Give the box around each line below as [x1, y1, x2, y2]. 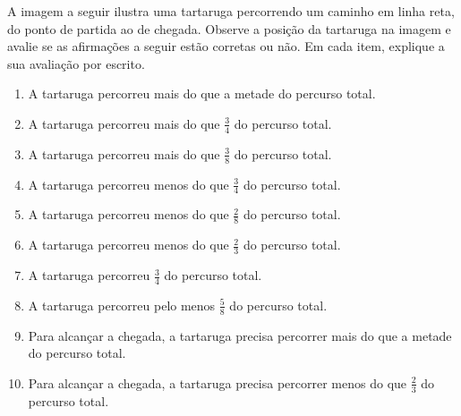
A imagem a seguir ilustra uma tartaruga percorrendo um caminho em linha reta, [7, 2, 455, 20]
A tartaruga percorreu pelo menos [28, 295, 216, 314]
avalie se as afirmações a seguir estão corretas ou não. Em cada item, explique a [7, 37, 445, 55]
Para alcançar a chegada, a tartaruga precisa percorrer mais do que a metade [28, 326, 452, 344]
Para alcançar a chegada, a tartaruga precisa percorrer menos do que [28, 373, 407, 392]
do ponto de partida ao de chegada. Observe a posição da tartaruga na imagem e [7, 19, 451, 38]
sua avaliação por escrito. [7, 54, 145, 72]
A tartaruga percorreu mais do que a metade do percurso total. [28, 84, 376, 103]
